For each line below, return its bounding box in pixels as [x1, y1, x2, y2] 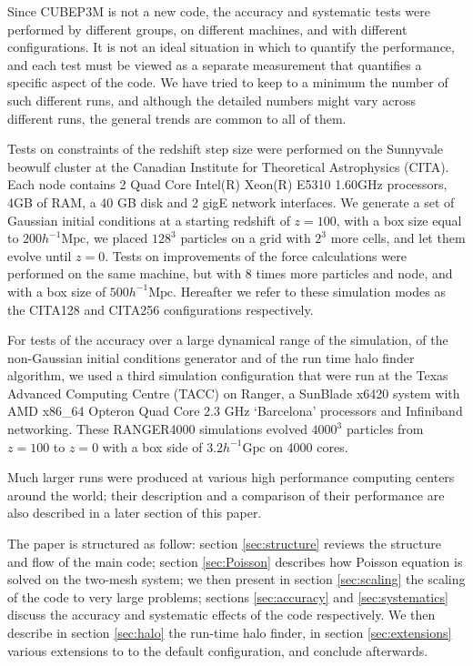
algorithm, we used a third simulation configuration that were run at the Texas [7, 366, 448, 385]
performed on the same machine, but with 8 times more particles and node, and [7, 264, 453, 283]
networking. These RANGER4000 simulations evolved [7, 419, 307, 439]
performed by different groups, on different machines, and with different [7, 19, 408, 38]
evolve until [7, 246, 72, 265]
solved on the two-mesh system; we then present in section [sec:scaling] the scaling [7, 570, 466, 589]
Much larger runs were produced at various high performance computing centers [7, 468, 455, 487]
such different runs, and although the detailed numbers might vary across [7, 90, 416, 109]
